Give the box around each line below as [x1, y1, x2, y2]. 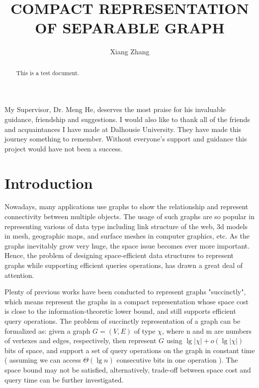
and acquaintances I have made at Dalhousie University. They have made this [4, 124, 242, 134]
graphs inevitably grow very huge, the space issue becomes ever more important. [4, 240, 250, 251]
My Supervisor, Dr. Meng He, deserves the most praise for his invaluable [4, 104, 226, 115]
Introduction [4, 172, 93, 193]
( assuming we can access [4, 355, 81, 365]
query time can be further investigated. [4, 374, 124, 385]
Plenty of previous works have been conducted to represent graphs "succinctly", [4, 286, 246, 297]
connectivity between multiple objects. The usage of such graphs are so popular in [4, 211, 255, 222]
